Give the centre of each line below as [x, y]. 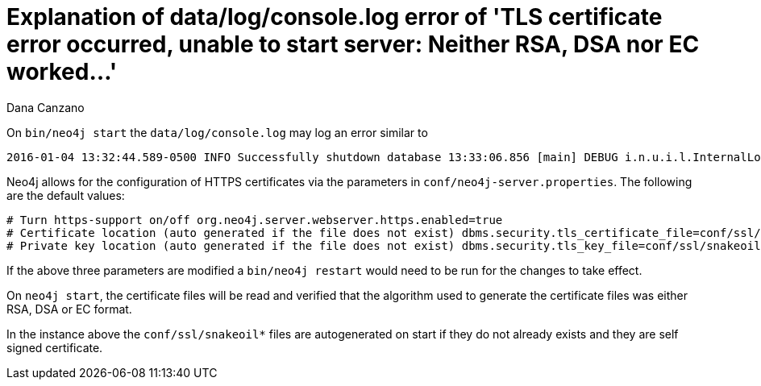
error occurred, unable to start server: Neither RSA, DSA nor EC [353, 44]
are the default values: [66, 195]
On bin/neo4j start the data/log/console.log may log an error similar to [217, 132]
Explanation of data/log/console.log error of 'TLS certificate [335, 17]
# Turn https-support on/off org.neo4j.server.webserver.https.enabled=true [255, 220]
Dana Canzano [46, 107]
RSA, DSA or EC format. [69, 309]
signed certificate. [55, 347]
